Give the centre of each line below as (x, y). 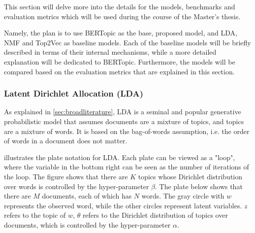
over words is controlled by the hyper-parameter (77, 186)
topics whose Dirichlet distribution (190, 176)
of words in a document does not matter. (66, 141)
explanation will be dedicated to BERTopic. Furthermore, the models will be (120, 61)
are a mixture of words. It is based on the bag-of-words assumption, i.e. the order (127, 131)
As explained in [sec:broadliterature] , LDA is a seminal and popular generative (123, 112)
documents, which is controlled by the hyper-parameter (87, 224)
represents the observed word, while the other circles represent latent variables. (123, 205)
